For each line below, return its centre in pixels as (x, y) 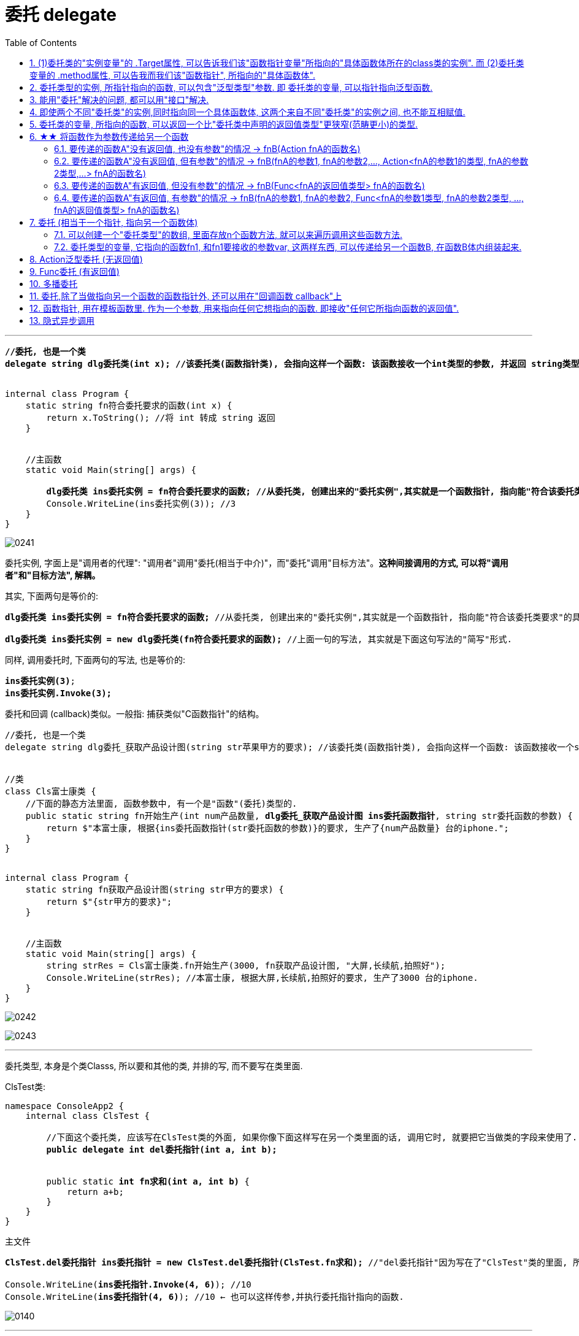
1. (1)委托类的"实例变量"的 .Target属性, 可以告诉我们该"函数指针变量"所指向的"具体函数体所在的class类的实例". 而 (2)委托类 (277, 63)
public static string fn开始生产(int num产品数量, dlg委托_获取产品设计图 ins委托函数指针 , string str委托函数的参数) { (299, 816)
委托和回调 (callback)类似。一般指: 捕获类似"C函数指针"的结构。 (135, 713)
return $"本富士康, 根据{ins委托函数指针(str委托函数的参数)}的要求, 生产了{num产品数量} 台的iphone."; (278, 828)
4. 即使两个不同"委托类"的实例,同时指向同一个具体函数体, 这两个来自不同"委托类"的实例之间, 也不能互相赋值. (247, 112)
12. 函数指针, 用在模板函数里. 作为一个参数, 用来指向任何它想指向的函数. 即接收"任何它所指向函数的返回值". (244, 308)
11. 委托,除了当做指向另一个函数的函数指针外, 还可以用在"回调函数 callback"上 (186, 296)
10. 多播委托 (54, 283)
